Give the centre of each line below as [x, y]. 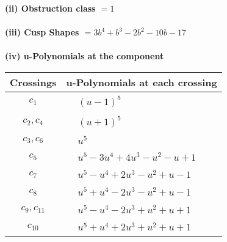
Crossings [33, 82]
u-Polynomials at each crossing [142, 82]
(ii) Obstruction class [50, 8]
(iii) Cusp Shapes [42, 32]
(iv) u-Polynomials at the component [85, 56]
